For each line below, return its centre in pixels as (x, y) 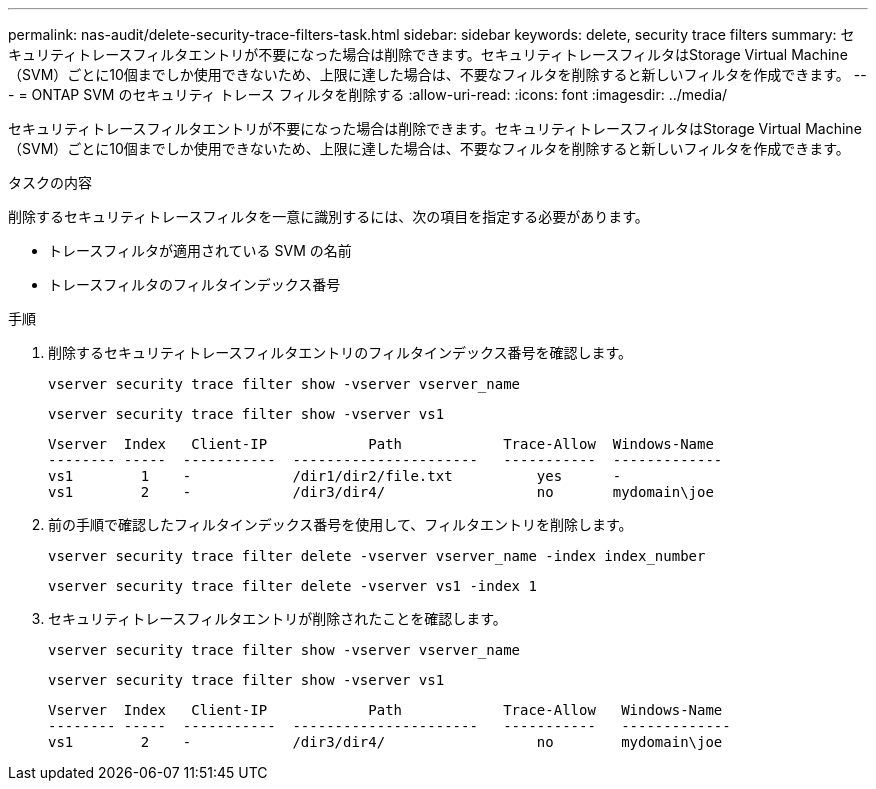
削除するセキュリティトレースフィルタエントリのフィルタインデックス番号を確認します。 (340, 352)
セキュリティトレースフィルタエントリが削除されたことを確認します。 (277, 618)
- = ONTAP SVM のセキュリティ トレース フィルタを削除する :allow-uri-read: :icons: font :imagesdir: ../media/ (368, 94)
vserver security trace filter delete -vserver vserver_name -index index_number (377, 556)
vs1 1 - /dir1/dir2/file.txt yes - (335, 476)
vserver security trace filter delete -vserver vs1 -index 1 (292, 586)
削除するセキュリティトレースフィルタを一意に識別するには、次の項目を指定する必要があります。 (328, 216)
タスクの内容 (50, 182)
